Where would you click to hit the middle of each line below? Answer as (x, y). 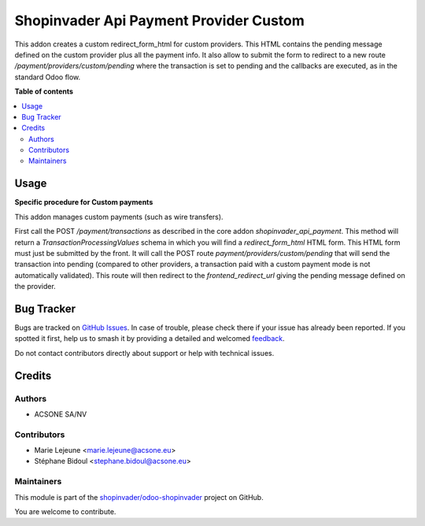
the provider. (35, 287)
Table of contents (44, 91)
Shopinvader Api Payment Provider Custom (159, 20)
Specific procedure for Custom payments (84, 202)
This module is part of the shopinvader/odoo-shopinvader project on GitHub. (139, 497)
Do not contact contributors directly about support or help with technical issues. (144, 353)
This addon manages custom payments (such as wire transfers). (119, 217)
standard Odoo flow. (48, 77)
